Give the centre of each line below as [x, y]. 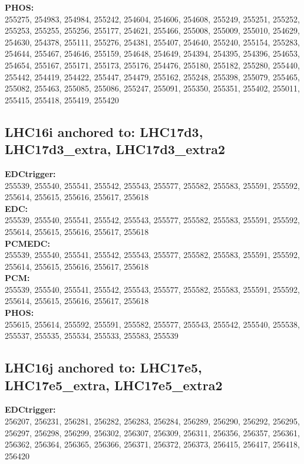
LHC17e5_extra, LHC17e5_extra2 [114, 385]
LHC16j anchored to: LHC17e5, [103, 367]
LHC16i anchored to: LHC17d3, [104, 131]
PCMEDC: [27, 243]
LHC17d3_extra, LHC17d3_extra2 [115, 149]
